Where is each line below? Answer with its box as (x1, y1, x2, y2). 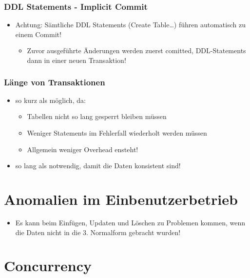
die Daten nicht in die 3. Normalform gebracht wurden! (15, 227, 181, 237)
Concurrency (4, 256, 92, 276)
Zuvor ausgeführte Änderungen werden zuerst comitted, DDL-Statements (27, 45, 246, 56)
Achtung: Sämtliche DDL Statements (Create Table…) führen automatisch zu (15, 20, 246, 30)
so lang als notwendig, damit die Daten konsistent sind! (15, 160, 181, 171)
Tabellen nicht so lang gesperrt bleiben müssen (27, 111, 167, 121)
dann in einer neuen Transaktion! (27, 55, 126, 65)
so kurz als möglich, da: (15, 95, 86, 105)
